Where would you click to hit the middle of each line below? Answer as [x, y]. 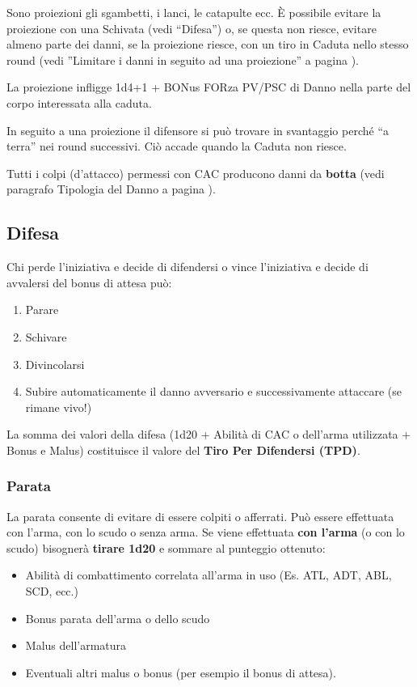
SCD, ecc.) [52, 591]
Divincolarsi [55, 364]
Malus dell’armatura [76, 645]
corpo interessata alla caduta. [79, 102]
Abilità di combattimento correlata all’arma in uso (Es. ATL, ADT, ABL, [208, 575]
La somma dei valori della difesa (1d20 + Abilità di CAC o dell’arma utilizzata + [209, 434]
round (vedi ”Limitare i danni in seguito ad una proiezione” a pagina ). [183, 59]
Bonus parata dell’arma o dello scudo [118, 618]
